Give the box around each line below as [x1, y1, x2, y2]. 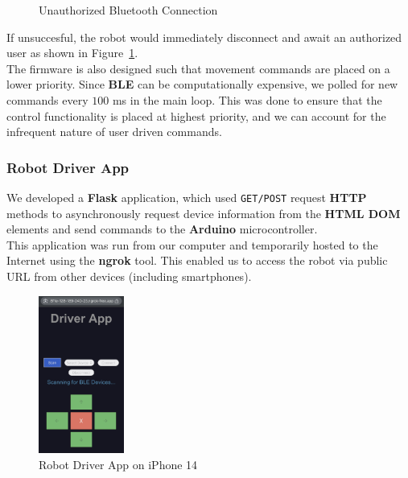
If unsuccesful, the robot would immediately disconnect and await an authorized [6, 28, 402, 45]
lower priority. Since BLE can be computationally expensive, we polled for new [6, 76, 398, 93]
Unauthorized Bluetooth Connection [39, 2, 218, 18]
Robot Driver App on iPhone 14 [39, 455, 198, 472]
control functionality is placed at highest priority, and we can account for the [6, 107, 386, 124]
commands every [6, 91, 89, 108]
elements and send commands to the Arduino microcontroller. [6, 220, 318, 237]
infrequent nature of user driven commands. [6, 123, 222, 140]
